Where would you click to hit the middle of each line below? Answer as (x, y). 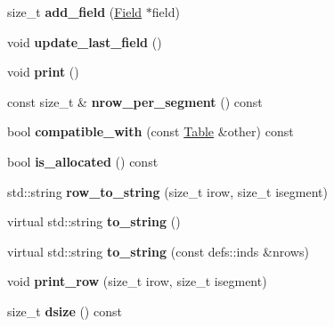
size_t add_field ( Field (75, 12)
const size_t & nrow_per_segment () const (135, 101)
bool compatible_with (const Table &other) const (151, 131)
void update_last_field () (85, 41)
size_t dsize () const (65, 311)
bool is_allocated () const (83, 161)
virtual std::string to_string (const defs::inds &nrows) (158, 251)
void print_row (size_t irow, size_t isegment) (137, 281)
